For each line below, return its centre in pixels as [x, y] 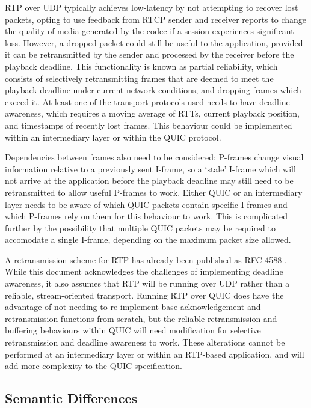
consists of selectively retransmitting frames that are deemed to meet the [139, 78]
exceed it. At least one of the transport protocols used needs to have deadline [147, 101]
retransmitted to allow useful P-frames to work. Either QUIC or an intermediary [154, 192]
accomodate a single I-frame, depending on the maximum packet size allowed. [148, 239]
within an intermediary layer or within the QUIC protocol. [113, 137]
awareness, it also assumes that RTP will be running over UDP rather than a [147, 283]
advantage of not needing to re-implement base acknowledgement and [133, 307]
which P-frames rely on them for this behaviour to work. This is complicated [146, 216]
